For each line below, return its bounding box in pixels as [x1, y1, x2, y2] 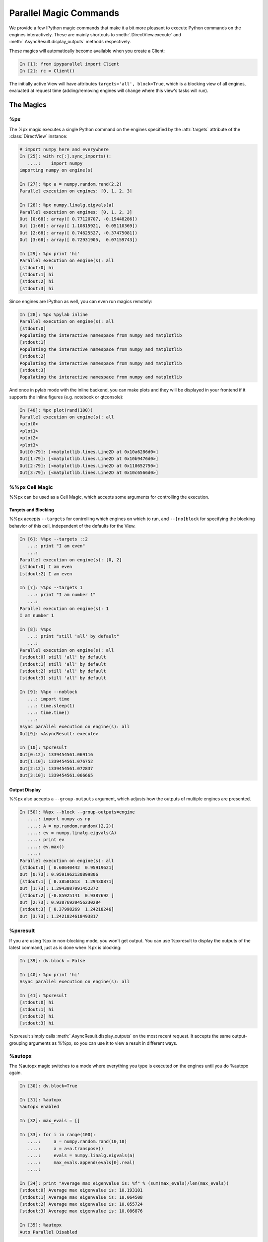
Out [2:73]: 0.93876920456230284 [19, 900, 101, 905]
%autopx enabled [19, 1104, 60, 1110]
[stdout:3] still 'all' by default [19, 675, 106, 681]
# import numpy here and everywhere [19, 147, 109, 152]
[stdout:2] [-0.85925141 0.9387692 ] [19, 892, 114, 898]
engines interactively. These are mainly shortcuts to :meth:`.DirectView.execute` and [9, 31, 181, 37]
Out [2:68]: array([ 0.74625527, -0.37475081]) [19, 230, 137, 235]
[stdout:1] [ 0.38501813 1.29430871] [19, 878, 114, 884]
